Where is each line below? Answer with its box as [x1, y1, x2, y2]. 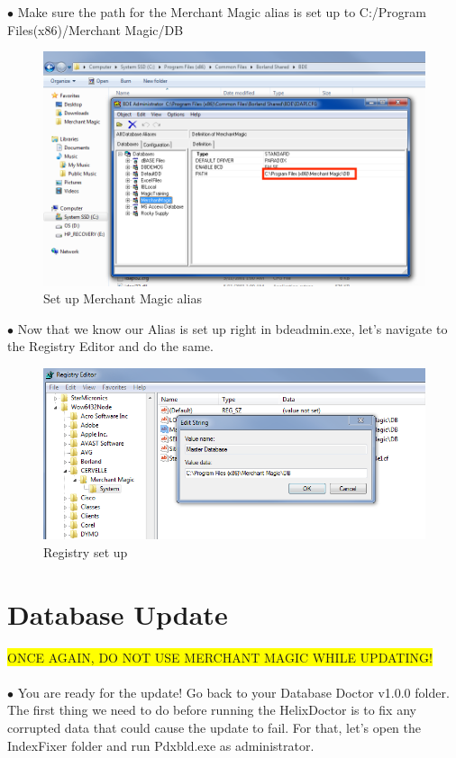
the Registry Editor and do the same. [7, 337, 214, 356]
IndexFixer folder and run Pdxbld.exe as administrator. [7, 735, 315, 754]
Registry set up [43, 542, 128, 561]
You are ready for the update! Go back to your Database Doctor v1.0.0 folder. [17, 682, 450, 701]
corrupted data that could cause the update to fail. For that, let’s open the [7, 718, 422, 737]
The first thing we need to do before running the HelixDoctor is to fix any [7, 700, 416, 719]
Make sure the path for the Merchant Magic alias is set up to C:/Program [17, 3, 427, 21]
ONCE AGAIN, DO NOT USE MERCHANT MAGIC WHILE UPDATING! [7, 647, 433, 666]
